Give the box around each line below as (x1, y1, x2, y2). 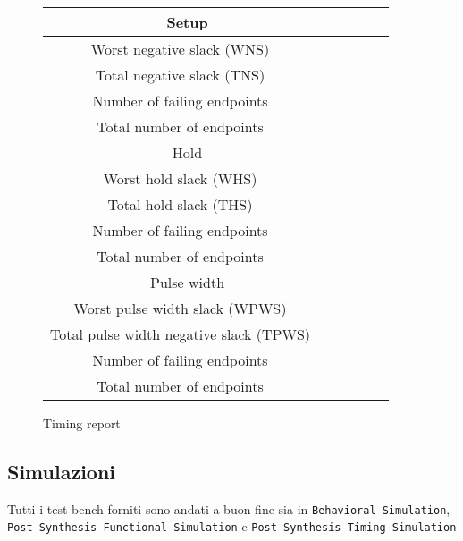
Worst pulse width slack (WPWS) (73, 298, 287, 318)
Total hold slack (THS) (107, 194, 253, 215)
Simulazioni (7, 457, 116, 485)
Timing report (43, 414, 121, 432)
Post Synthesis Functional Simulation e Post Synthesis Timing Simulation (7, 517, 457, 536)
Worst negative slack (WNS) (90, 38, 270, 59)
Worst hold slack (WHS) (103, 168, 257, 189)
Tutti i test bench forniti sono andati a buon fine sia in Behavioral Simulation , (7, 499, 450, 518)
